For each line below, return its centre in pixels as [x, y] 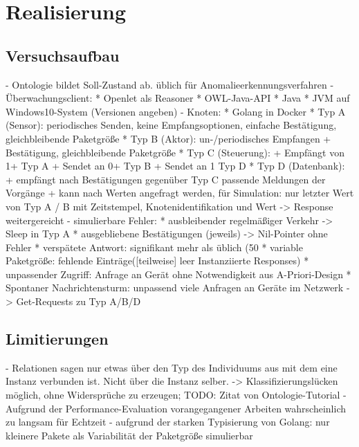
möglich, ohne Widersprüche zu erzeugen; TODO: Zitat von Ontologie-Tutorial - [176, 395]
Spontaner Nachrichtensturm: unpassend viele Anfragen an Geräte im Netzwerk [175, 288]
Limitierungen [57, 339]
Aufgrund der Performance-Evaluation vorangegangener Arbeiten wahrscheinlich [176, 408]
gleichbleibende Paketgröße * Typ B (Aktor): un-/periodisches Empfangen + [168, 138]
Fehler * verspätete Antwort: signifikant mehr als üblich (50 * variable [154, 247]
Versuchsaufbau [63, 55]
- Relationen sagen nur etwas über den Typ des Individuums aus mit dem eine [172, 367]
